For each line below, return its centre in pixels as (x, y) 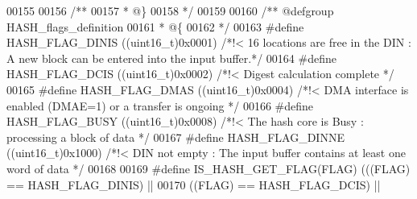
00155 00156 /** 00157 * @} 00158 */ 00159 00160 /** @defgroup (170, 10)
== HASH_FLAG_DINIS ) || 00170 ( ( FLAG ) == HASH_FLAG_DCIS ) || (194, 184)
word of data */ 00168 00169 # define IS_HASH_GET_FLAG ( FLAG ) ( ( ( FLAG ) (208, 168)
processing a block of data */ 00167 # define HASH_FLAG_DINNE (175, 137)
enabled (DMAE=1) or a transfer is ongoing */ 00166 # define (160, 105)
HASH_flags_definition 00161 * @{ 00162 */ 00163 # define (155, 26)
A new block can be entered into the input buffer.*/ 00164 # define (171, 58)
